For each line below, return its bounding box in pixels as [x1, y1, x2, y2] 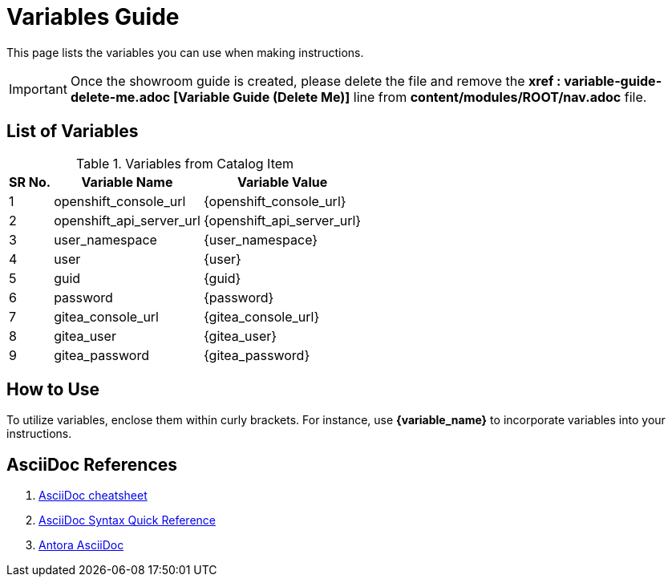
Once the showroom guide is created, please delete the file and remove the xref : [70, 72, 561, 89]
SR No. [9, 173, 51, 190]
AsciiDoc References [6, 454, 178, 475]
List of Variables [6, 121, 139, 142]
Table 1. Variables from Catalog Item [76, 155, 294, 172]
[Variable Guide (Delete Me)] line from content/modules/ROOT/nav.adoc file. [173, 88, 647, 105]
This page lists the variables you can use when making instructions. [6, 45, 364, 59]
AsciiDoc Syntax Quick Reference [38, 513, 216, 528]
